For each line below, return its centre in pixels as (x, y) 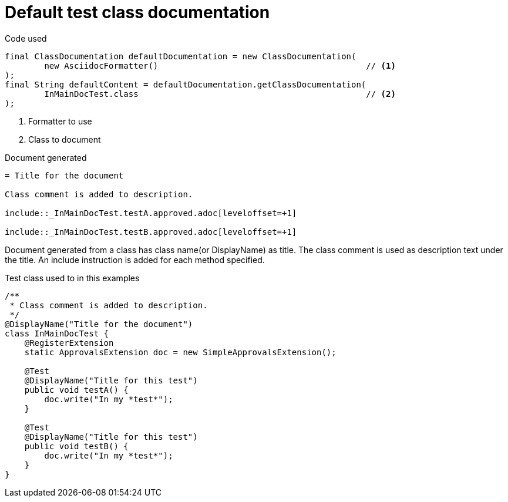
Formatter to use (60, 121)
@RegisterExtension (69, 343)
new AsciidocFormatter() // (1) (220, 65)
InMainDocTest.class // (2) (220, 94)
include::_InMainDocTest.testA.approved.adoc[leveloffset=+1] (151, 213)
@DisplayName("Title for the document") (99, 324)
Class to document (65, 139)
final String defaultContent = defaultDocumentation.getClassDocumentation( (186, 84)
